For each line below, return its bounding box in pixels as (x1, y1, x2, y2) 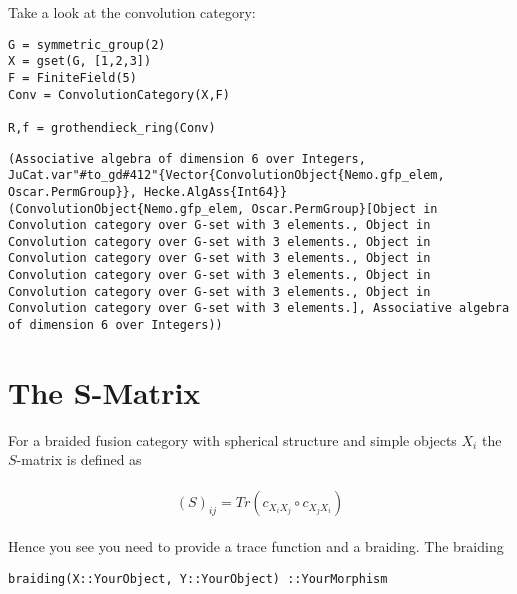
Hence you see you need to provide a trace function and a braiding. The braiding (8, 536, 504, 557)
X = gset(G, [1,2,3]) (8, 54, 152, 69)
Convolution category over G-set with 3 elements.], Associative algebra (8, 301, 510, 316)
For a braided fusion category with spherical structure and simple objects (8, 429, 457, 450)
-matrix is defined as (16, 449, 142, 470)
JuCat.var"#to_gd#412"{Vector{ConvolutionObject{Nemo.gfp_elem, (8, 168, 445, 183)
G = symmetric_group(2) (8, 37, 166, 52)
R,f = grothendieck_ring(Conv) (8, 120, 216, 135)
